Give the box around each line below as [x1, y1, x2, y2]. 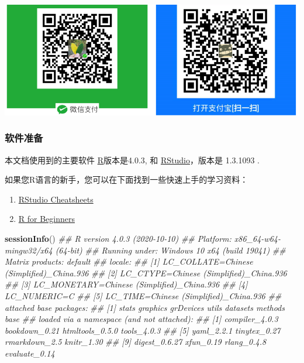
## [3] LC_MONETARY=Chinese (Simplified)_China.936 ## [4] [5, 278, 248, 290]
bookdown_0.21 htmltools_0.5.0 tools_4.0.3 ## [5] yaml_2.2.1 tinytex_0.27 [5, 324, 281, 336]
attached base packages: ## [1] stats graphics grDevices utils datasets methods [5, 301, 285, 313]
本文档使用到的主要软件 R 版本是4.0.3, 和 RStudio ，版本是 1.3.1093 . [5, 153, 260, 166]
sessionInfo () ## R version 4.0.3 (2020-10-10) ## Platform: [5, 232, 232, 245]
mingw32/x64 [5, 244, 53, 256]
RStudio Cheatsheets [18, 193, 94, 205]
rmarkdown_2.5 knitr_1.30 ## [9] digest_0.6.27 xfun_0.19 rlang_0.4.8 [5, 335, 267, 348]
